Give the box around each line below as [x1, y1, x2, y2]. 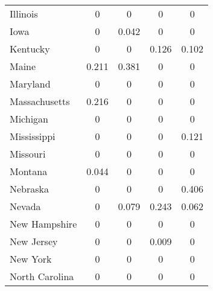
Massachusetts [10, 94, 70, 108]
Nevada [10, 199, 41, 213]
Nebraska [10, 182, 49, 196]
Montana [10, 164, 48, 178]
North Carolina [10, 269, 74, 283]
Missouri [10, 147, 46, 161]
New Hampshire [10, 217, 77, 231]
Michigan [10, 112, 49, 126]
